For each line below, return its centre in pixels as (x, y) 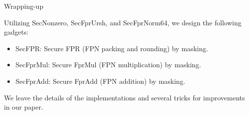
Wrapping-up (24, 6)
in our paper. (24, 107)
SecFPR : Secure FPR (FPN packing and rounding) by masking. (112, 48)
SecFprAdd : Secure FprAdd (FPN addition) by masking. (100, 81)
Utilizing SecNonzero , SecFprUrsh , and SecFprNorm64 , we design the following (123, 22)
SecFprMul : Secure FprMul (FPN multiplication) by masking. (108, 65)
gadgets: (16, 32)
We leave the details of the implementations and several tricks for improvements (124, 97)
